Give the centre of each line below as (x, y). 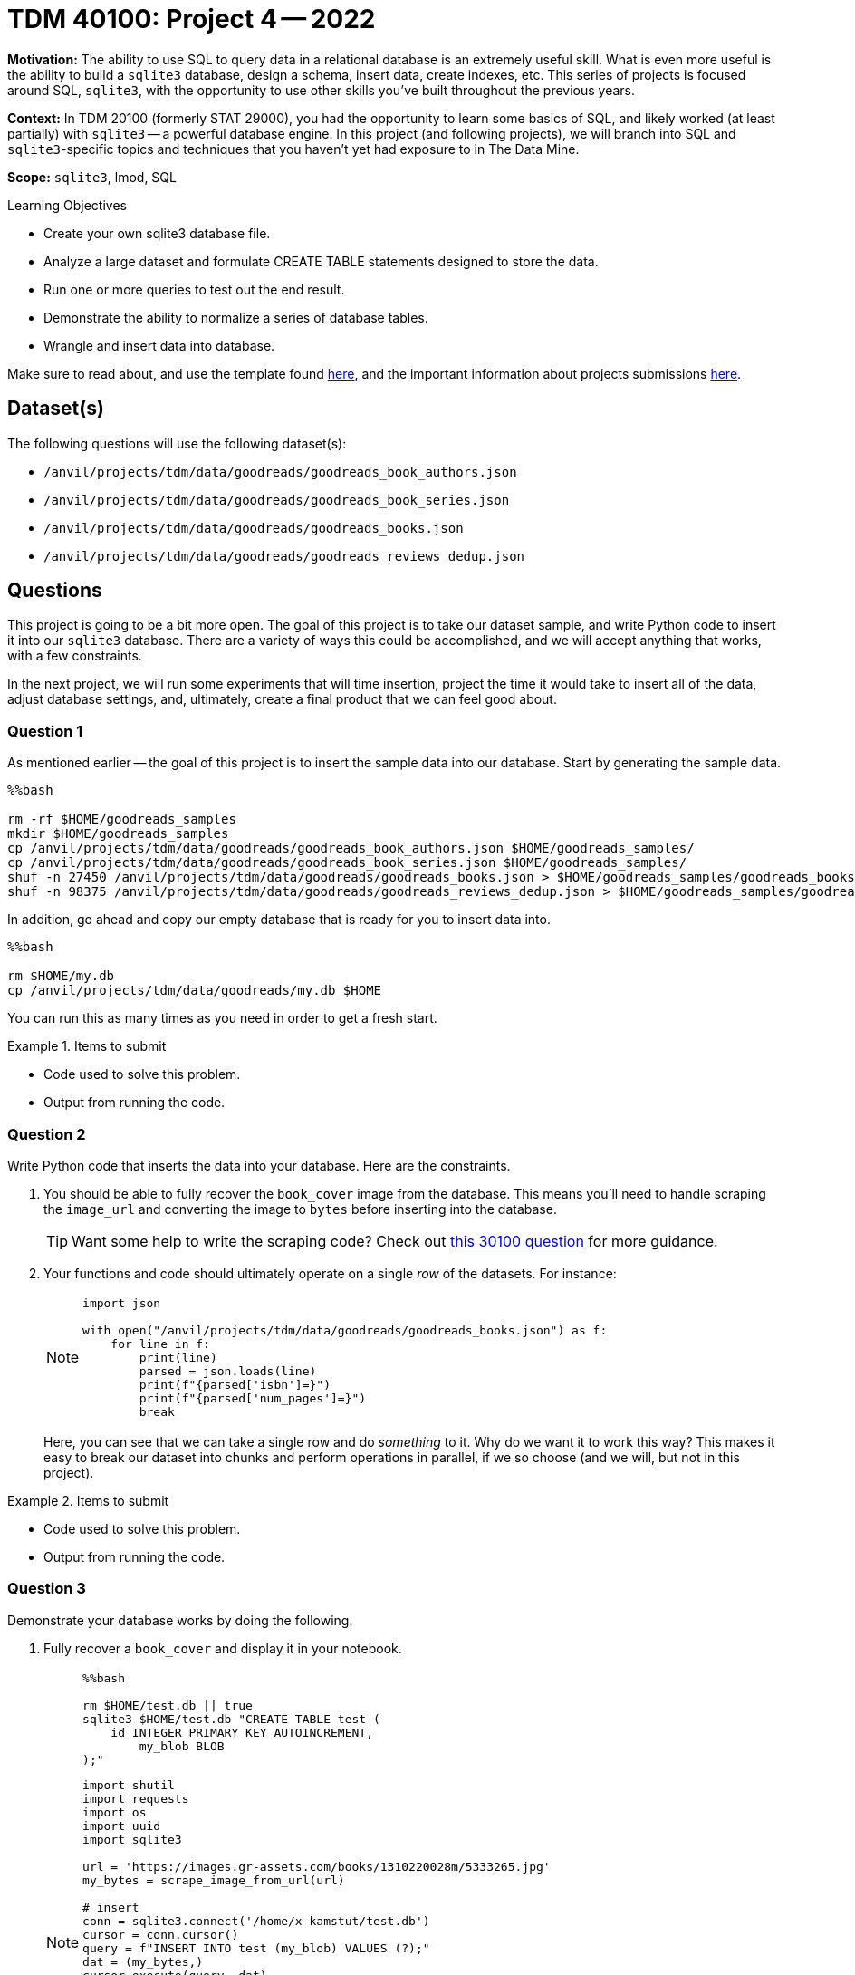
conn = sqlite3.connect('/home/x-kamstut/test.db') (256, 1921)
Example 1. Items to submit (87, 1046)
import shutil (129, 1785)
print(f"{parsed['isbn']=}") (235, 1384)
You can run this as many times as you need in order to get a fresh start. (222, 1018)
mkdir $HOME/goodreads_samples (118, 834)
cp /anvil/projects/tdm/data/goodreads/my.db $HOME (195, 991)
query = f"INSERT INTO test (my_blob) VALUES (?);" (256, 1948)
